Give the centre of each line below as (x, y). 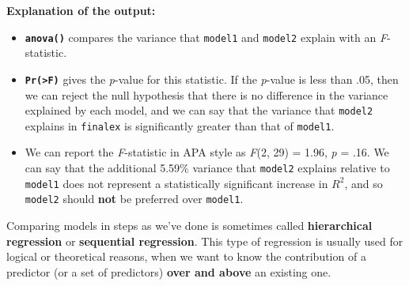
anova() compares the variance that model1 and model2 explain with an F (206, 37)
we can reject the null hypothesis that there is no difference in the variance (206, 94)
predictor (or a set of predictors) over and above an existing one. (169, 271)
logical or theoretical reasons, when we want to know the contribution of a (186, 256)
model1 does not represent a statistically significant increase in (176, 183)
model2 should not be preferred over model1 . (134, 199)
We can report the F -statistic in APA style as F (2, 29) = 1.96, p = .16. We (207, 152)
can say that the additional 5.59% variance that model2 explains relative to (207, 167)
